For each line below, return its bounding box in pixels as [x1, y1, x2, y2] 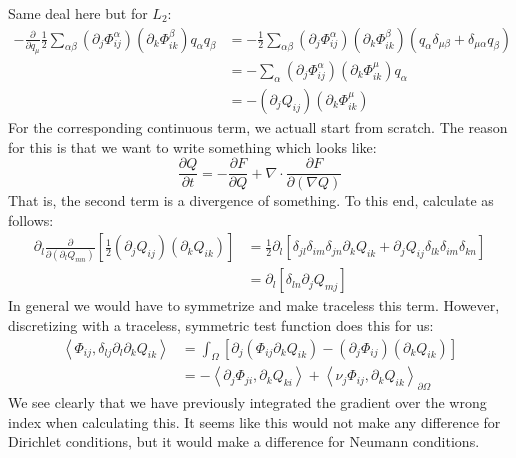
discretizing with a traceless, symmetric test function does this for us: [8, 315, 434, 336]
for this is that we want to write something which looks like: [8, 136, 377, 157]
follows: [8, 209, 54, 230]
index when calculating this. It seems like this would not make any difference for [8, 411, 501, 432]
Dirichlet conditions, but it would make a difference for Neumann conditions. [8, 431, 480, 452]
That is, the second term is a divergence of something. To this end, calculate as [8, 190, 494, 211]
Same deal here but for [8, 3, 148, 23]
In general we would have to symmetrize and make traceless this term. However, [8, 295, 500, 316]
